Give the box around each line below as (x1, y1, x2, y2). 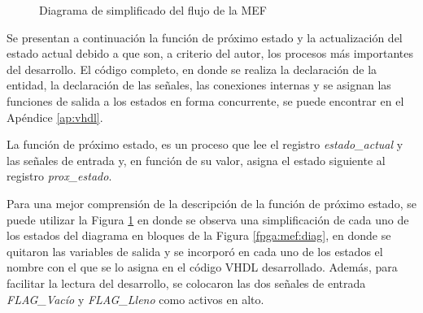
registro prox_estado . (7, 167, 112, 185)
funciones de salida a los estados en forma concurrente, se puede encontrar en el (7, 92, 404, 109)
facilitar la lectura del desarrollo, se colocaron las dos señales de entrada (7, 274, 366, 291)
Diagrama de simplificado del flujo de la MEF (39, 2, 267, 18)
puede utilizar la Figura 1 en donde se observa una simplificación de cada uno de (7, 211, 409, 228)
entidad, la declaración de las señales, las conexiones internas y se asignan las (7, 76, 391, 93)
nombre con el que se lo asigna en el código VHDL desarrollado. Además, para (7, 259, 398, 276)
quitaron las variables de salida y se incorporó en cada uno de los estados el (7, 242, 383, 259)
